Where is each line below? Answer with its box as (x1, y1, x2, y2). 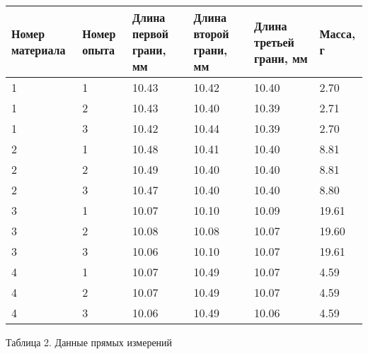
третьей (254, 33, 294, 50)
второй (193, 25, 229, 42)
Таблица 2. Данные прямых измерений (6, 335, 173, 349)
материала (11, 42, 66, 58)
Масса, (319, 25, 355, 42)
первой (132, 25, 168, 42)
